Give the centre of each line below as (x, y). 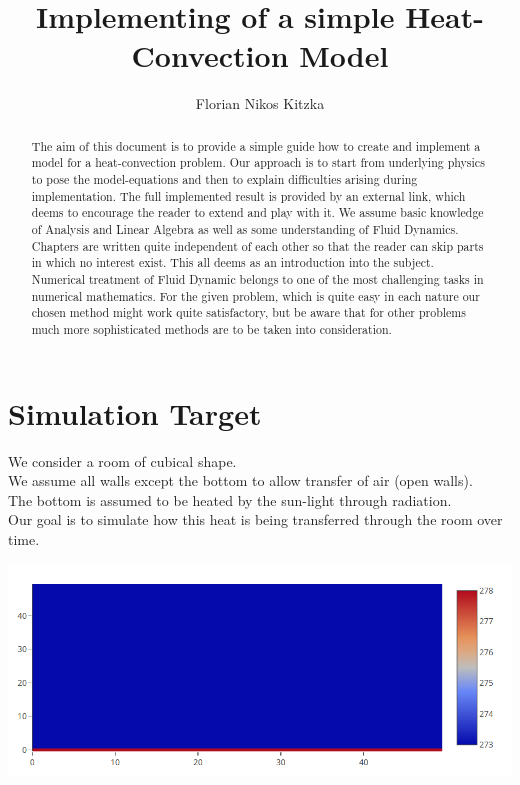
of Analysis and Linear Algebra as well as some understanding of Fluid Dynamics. (245, 228)
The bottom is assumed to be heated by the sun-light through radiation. (230, 499)
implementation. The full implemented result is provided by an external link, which (248, 195)
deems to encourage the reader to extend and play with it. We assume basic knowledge (257, 212)
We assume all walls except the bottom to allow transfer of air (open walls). (240, 480)
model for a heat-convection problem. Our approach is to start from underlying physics (258, 162)
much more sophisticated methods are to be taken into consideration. (211, 328)
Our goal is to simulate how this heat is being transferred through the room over (255, 519)
